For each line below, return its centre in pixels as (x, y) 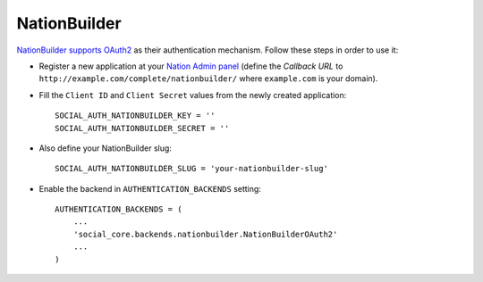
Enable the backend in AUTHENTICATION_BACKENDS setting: (150, 188)
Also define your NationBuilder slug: (105, 148)
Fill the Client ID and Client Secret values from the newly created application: (193, 95)
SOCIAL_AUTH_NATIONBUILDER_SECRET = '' (142, 128)
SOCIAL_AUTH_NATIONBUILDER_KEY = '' (135, 116)
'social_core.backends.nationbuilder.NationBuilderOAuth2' (205, 234)
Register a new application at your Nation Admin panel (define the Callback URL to (191, 66)
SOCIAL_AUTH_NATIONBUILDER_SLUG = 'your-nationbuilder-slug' (191, 169)
